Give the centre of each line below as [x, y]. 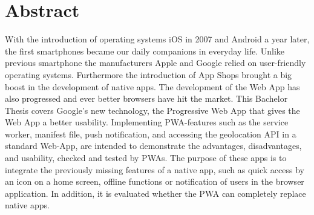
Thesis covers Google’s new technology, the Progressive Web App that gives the [152, 110]
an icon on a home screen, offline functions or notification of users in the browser [155, 181]
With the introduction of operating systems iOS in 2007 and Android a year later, [157, 39]
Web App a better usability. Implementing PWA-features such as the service [147, 122]
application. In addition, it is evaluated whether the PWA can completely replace [155, 193]
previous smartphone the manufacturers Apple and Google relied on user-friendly [155, 63]
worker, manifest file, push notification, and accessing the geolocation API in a [151, 134]
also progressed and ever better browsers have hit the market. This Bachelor [146, 98]
